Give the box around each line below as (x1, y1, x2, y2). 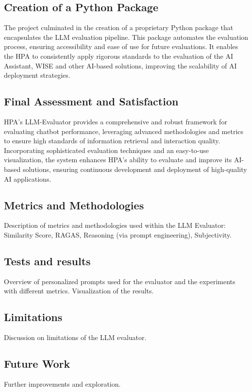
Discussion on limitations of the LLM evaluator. (4, 332, 147, 342)
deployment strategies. (4, 70, 70, 80)
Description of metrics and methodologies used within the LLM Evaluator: (4, 220, 226, 230)
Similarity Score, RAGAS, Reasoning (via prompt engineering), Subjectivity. (4, 229, 232, 239)
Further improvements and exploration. (4, 378, 121, 389)
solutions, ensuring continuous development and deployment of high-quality (22, 164, 247, 174)
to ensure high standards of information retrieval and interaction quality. (4, 136, 220, 146)
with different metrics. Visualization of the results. (4, 286, 154, 296)
